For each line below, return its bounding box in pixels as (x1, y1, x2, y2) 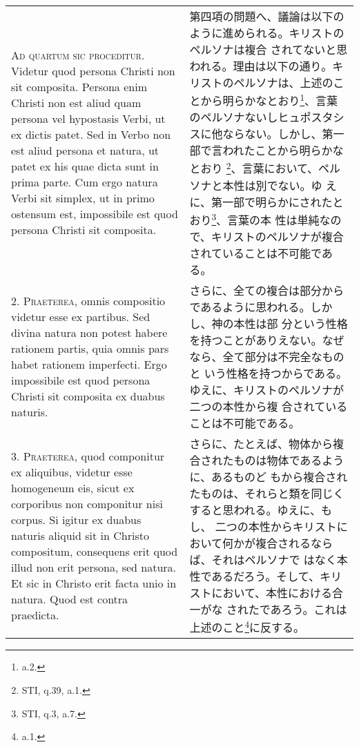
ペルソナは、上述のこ (233, 75, 345, 90)
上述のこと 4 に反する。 (189, 617, 305, 636)
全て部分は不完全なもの (222, 348, 345, 365)
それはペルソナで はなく (211, 551, 337, 567)
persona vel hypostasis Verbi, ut (11, 110, 166, 127)
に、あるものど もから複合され (189, 468, 348, 485)
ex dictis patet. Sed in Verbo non (11, 126, 171, 143)
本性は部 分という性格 (233, 315, 348, 331)
